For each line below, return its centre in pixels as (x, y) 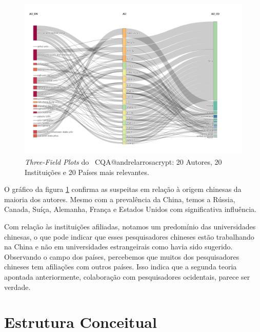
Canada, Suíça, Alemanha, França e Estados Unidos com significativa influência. (130, 209)
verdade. (17, 287)
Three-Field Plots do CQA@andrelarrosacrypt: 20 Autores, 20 (123, 162)
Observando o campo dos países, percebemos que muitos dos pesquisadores (122, 256)
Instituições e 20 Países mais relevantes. (87, 172)
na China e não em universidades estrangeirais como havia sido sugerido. (118, 247)
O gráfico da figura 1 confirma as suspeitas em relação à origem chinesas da (123, 189)
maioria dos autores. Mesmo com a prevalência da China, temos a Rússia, (120, 199)
